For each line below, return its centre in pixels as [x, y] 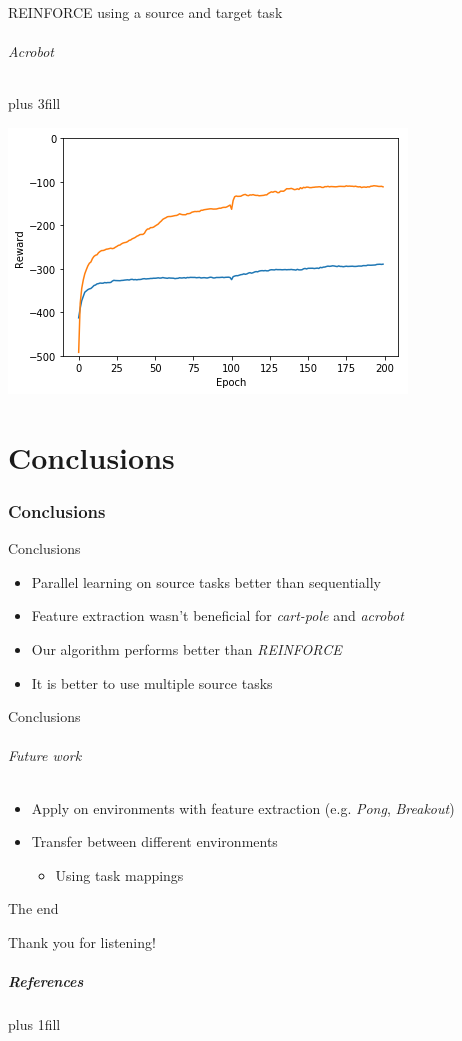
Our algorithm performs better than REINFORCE [186, 648]
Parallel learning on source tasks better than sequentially [206, 581]
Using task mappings [119, 874]
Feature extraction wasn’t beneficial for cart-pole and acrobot [217, 615]
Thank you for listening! [82, 941]
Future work [45, 755]
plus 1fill [34, 1024]
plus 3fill [34, 103]
